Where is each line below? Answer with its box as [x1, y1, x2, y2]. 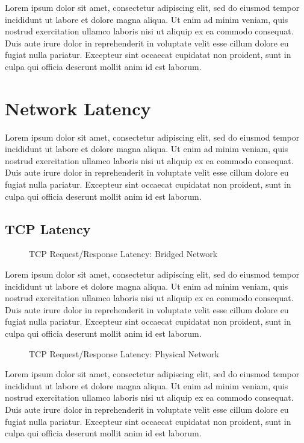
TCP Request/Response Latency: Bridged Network [29, 247, 218, 260]
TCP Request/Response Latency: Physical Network [29, 347, 219, 360]
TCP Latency [5, 219, 91, 238]
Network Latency [5, 95, 151, 120]
